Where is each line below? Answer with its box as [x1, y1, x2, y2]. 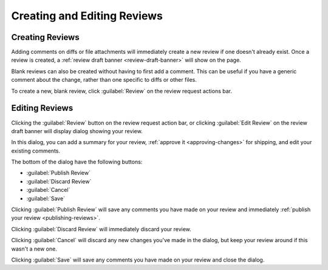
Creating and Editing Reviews [11, 9, 163, 22]
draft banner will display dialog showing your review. [11, 127, 143, 134]
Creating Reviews [11, 32, 80, 42]
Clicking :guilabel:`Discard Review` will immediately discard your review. [11, 225, 191, 232]
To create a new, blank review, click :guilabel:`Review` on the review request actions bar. [11, 87, 232, 94]
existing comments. [11, 147, 61, 154]
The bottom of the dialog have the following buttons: [11, 158, 143, 166]
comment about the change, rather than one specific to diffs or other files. [11, 76, 197, 84]
